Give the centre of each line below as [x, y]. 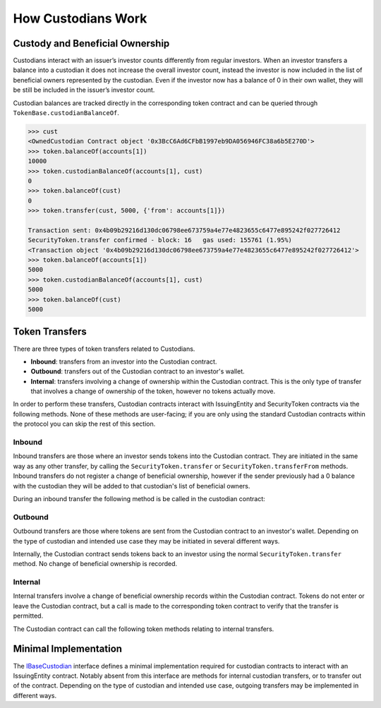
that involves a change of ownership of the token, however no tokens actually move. [153, 391]
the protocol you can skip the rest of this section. [84, 424]
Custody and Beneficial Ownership [91, 43]
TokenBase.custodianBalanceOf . [66, 113]
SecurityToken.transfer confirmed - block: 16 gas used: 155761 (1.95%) [160, 240]
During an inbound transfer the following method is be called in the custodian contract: [139, 498]
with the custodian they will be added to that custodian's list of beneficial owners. [132, 486]
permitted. [28, 616]
